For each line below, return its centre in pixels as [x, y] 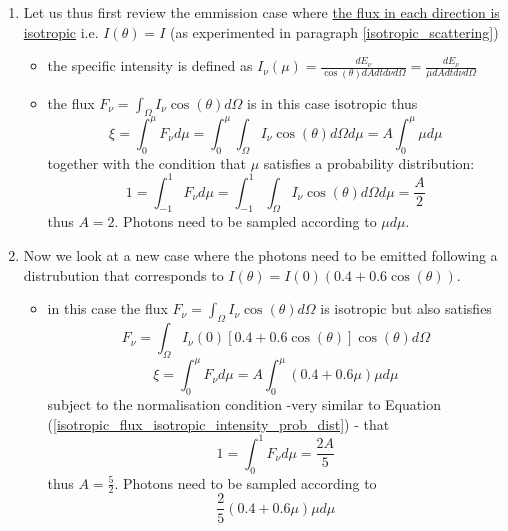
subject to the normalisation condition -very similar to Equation [244, 404]
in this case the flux [107, 308]
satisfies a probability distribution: [369, 162]
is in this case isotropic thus [332, 102]
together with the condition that [146, 162]
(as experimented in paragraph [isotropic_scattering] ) [334, 31]
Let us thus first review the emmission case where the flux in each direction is [261, 12]
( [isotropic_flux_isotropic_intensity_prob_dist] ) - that [218, 423]
